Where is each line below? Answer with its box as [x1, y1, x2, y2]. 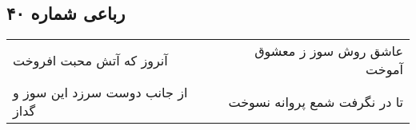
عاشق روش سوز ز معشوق [254, 41, 403, 61]
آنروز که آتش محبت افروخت [13, 50, 168, 69]
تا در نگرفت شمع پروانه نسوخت [228, 92, 403, 111]
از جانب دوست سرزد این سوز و [13, 83, 188, 102]
